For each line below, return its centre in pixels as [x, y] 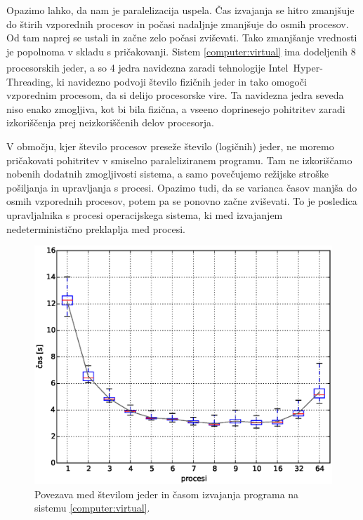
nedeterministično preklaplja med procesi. [96, 228]
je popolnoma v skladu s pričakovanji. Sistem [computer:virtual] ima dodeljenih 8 [181, 51]
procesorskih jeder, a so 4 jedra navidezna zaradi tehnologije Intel [147, 68]
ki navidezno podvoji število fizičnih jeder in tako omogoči [181, 81]
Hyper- [308, 68]
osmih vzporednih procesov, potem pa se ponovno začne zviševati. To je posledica [182, 201]
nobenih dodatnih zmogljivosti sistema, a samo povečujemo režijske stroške [168, 174]
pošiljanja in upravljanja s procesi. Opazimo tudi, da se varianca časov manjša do [182, 187]
